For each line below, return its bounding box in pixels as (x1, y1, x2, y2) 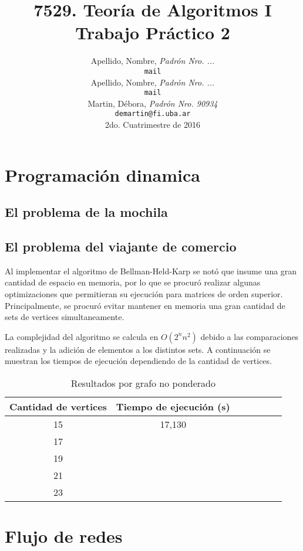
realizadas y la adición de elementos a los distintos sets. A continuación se (5, 343, 271, 355)
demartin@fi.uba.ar (115, 110, 191, 118)
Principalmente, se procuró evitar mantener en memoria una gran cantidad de (5, 299, 285, 311)
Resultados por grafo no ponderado (70, 376, 216, 390)
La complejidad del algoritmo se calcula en (5, 330, 159, 342)
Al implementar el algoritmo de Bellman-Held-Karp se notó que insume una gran (5, 264, 297, 277)
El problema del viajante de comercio (5, 237, 237, 256)
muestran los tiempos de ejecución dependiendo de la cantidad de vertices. (5, 355, 272, 367)
